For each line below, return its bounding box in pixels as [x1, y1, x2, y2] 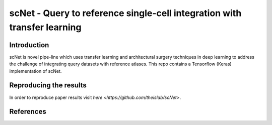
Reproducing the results [9, 81, 87, 90]
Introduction [9, 41, 49, 49]
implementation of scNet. [9, 68, 62, 74]
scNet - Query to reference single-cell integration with [9, 8, 242, 19]
